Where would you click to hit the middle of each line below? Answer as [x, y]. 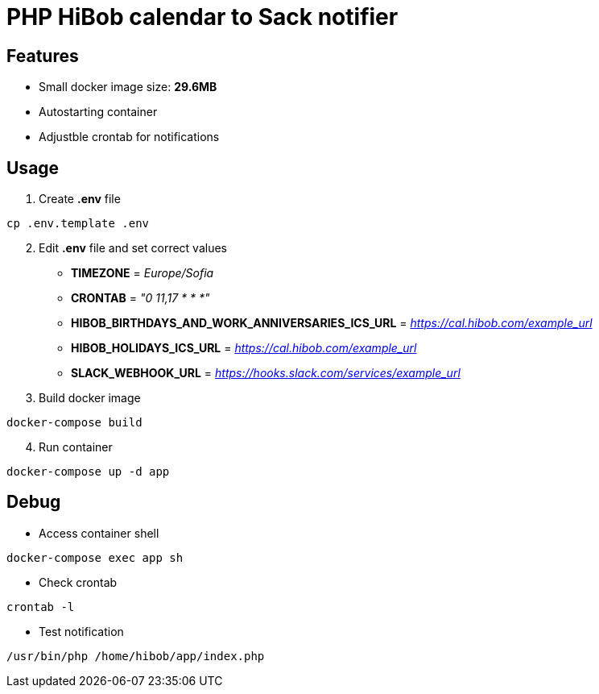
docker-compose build [74, 423]
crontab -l [41, 607]
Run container [76, 447]
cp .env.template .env [78, 224]
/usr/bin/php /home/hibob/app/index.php [136, 656]
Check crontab [78, 582]
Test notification [81, 631]
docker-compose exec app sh [95, 557]
